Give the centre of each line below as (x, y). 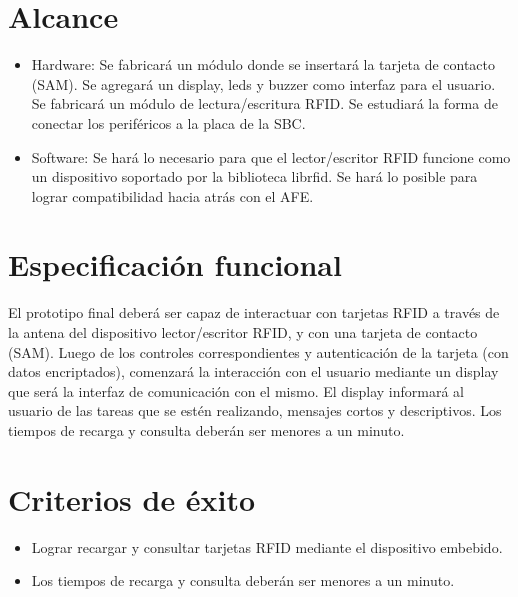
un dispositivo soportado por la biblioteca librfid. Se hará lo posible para (254, 176)
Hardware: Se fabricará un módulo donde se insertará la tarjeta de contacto (263, 64)
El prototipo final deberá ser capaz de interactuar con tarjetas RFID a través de (254, 312)
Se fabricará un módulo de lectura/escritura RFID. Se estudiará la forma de (264, 103)
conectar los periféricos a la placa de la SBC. (168, 122)
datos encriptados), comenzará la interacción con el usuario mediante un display (253, 371)
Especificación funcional (175, 264)
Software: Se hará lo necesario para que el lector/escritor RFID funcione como (271, 156)
